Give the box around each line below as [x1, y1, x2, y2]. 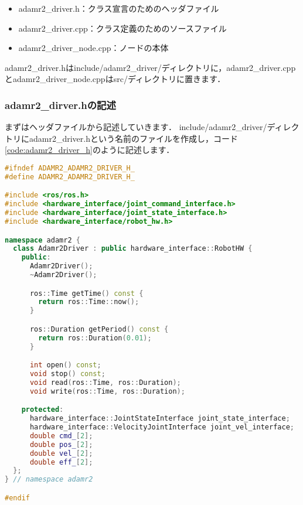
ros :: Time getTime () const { [29, 289, 144, 298]
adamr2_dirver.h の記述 [5, 97, 116, 112]
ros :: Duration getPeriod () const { [29, 325, 169, 333]
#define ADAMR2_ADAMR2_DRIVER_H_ [5, 172, 135, 181]
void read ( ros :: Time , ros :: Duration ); [29, 378, 181, 387]
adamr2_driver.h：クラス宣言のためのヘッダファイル [18, 2, 219, 14]
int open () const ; [29, 361, 101, 370]
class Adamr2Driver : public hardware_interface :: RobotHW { [13, 244, 253, 253]
